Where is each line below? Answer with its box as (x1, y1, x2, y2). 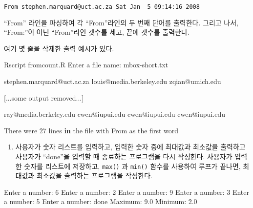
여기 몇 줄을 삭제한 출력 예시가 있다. (4, 43, 114, 53)
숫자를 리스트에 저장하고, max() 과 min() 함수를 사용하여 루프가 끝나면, (24, 161, 241, 171)
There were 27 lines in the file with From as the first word (4, 125, 179, 135)
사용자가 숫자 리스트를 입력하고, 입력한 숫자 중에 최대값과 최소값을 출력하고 (15, 142, 246, 152)
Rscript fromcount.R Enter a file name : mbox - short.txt (4, 60, 169, 70)
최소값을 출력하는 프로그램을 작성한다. (37, 170, 152, 181)
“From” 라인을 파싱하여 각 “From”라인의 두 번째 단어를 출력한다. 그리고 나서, (4, 17, 238, 27)
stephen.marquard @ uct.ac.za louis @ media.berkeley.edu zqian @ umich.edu (4, 76, 221, 86)
